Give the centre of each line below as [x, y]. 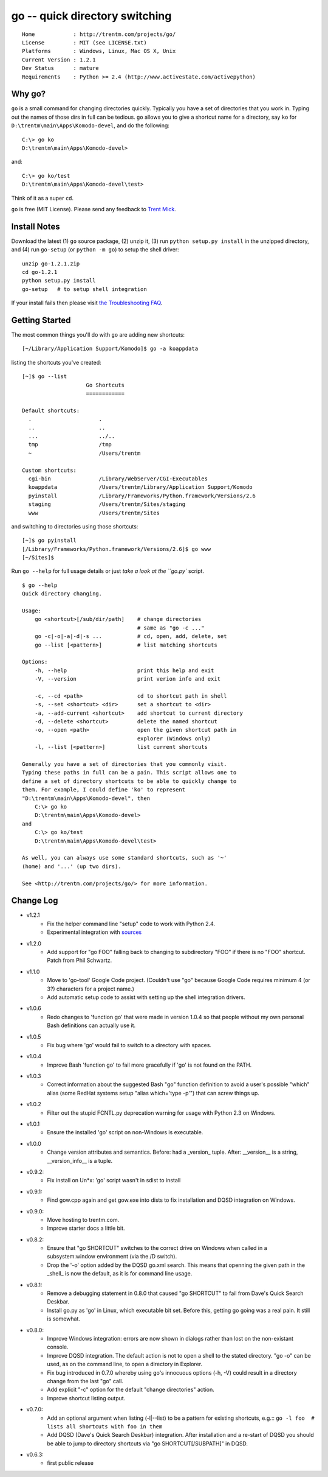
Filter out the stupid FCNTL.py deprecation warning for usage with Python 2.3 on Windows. [161, 1113]
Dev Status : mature [61, 68]
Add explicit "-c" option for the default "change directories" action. [131, 1390]
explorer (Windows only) [174, 738]
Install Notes [36, 226]
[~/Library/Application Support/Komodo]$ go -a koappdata [110, 349]
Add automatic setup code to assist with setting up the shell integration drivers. [146, 997]
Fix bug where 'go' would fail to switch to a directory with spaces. [129, 1045]
